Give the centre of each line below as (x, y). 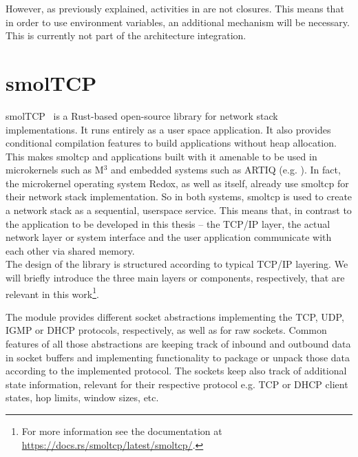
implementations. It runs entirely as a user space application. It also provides (168, 129)
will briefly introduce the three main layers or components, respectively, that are (175, 278)
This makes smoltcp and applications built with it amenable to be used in (161, 156)
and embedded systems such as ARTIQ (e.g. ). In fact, (225, 170)
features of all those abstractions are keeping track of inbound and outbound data (178, 344)
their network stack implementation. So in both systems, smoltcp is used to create (179, 196)
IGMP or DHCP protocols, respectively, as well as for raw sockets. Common (166, 330)
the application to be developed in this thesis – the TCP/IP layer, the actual (168, 223)
